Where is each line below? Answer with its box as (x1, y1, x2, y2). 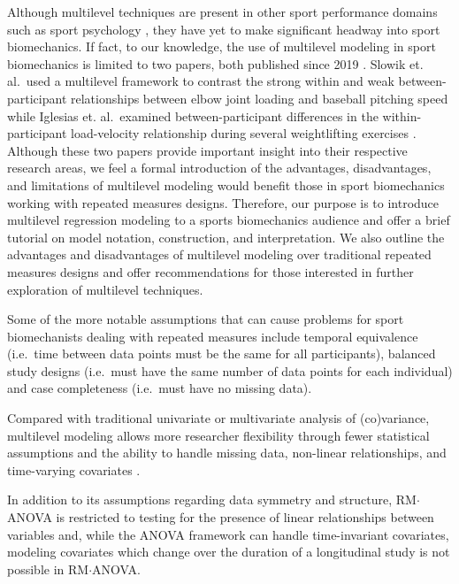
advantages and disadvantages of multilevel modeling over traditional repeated (7, 245, 432, 264)
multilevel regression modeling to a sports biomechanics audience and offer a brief (7, 211, 450, 229)
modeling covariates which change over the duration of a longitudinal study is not (7, 542, 450, 561)
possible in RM (7, 559, 89, 578)
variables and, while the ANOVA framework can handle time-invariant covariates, (7, 525, 449, 543)
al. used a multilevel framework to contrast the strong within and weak (7, 72, 394, 90)
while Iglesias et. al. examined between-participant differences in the (7, 106, 379, 125)
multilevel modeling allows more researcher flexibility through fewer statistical (7, 426, 430, 444)
